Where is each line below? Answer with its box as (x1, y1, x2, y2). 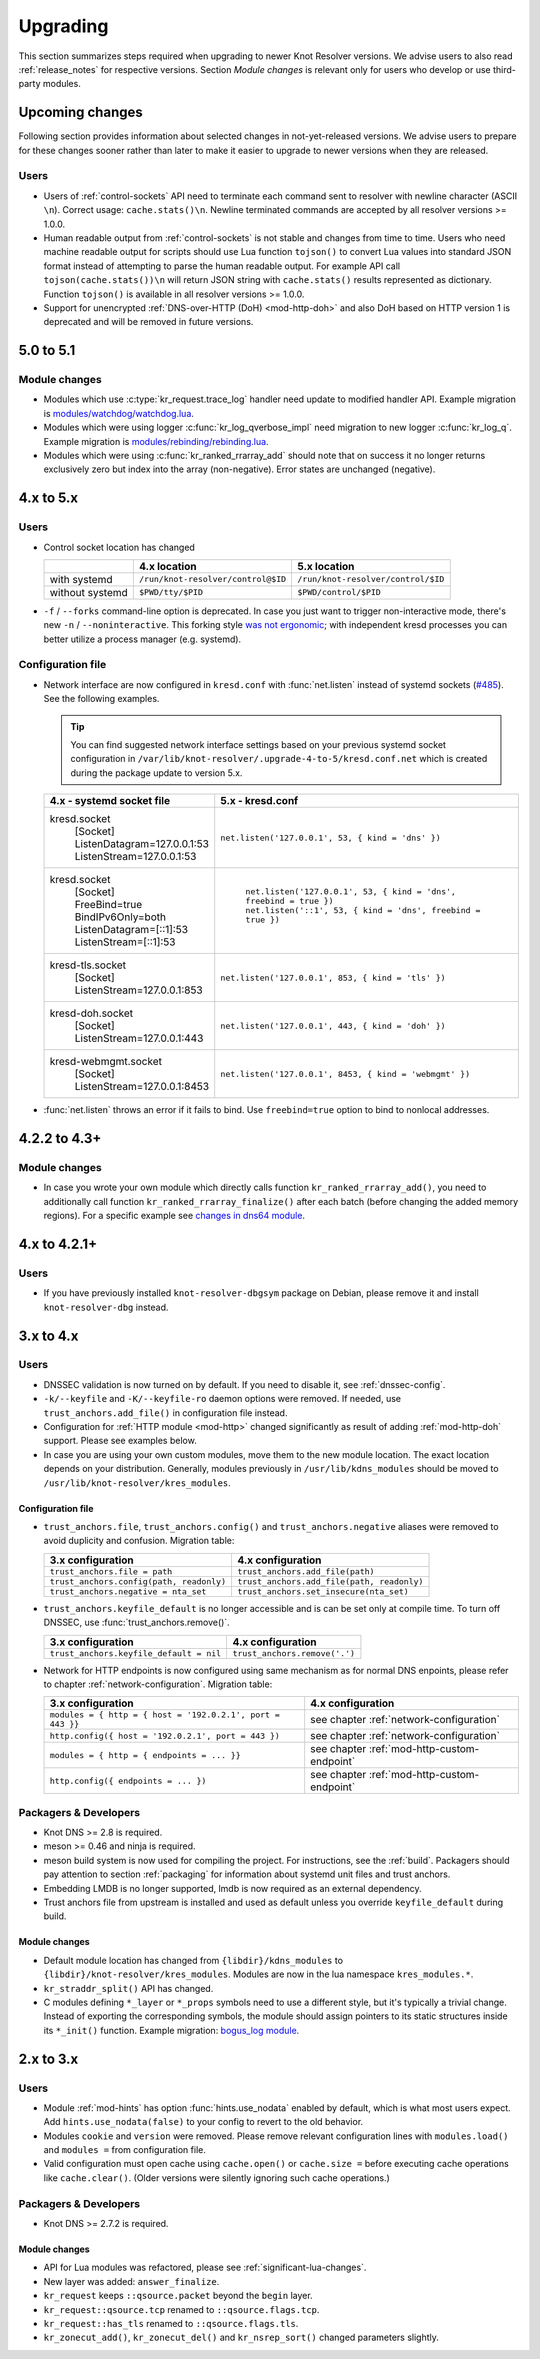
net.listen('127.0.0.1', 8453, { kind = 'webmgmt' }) (220, 1068, 470, 1079)
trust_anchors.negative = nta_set (49, 1586, 207, 1597)
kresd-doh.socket (49, 1006, 134, 1020)
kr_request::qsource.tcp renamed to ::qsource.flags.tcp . (43, 2303, 320, 2315)
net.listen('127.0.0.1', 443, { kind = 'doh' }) (220, 1020, 446, 1031)
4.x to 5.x (18, 490, 79, 507)
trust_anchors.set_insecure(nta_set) (236, 1586, 409, 1597)
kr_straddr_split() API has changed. (43, 1982, 214, 1994)
